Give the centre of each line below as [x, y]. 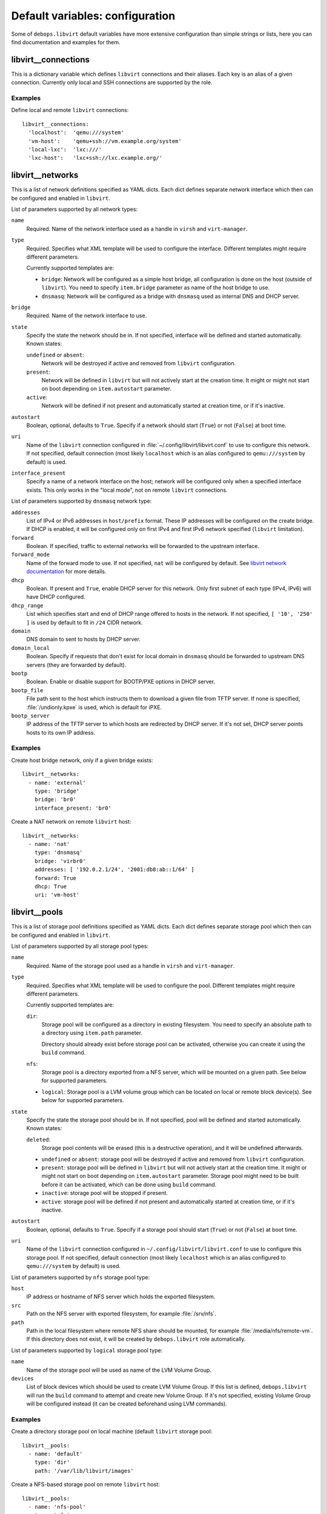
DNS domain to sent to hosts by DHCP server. [83, 640]
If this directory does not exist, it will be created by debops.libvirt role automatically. [136, 1339]
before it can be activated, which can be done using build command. [129, 1185]
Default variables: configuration [93, 16]
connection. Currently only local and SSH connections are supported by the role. [112, 82]
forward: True [55, 878]
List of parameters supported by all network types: [74, 210]
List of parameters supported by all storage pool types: [80, 946]
